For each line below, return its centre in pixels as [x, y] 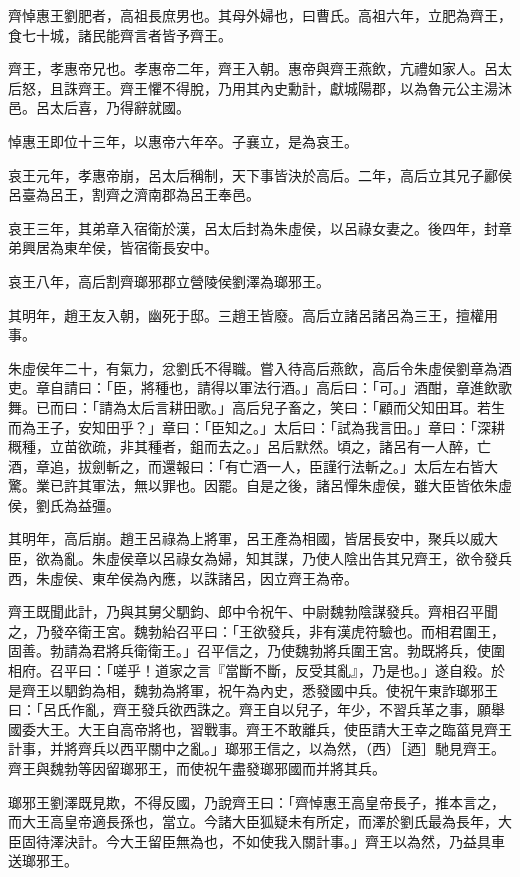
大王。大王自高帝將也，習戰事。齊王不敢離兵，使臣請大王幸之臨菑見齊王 [273, 728]
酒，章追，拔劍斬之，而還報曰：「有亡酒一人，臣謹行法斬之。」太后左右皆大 [253, 465]
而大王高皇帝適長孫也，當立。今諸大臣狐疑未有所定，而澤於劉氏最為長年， [253, 821]
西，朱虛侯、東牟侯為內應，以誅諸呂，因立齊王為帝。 [183, 577]
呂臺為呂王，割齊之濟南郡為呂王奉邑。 [134, 194]
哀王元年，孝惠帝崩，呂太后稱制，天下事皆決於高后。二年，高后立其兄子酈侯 [260, 174]
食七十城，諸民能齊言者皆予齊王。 [120, 34]
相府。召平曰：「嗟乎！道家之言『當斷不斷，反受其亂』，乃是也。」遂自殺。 [249, 670]
